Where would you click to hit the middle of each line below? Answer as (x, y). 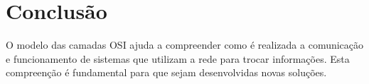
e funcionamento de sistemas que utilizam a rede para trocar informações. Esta (178, 58)
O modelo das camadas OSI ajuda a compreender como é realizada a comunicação (185, 45)
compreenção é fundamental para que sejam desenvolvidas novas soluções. (166, 72)
